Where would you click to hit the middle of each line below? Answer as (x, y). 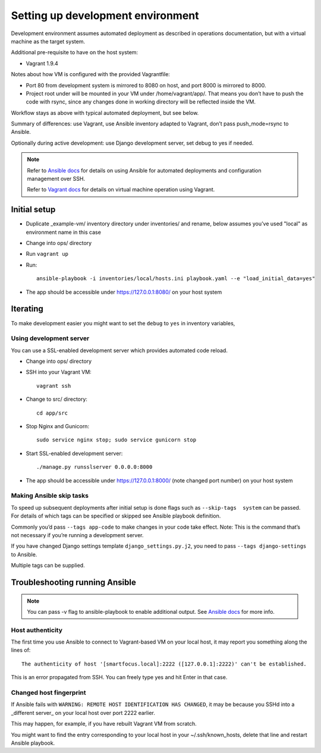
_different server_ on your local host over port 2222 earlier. (83, 713)
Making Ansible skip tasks (50, 495)
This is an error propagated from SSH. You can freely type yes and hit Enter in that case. (119, 677)
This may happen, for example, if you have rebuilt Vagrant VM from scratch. (104, 724)
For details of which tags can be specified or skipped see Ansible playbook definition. (116, 516)
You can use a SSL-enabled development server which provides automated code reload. (119, 350)
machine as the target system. (48, 41)
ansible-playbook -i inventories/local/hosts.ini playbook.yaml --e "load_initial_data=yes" (176, 279)
